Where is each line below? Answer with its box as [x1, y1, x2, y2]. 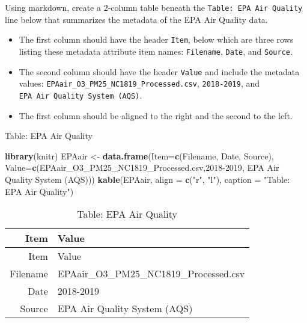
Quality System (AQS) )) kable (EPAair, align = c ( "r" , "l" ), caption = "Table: [5, 173, 290, 185]
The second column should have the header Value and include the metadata [19, 65, 300, 78]
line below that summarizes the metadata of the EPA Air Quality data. [5, 13, 268, 25]
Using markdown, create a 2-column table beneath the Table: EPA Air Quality [5, 1, 303, 13]
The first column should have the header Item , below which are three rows [19, 33, 294, 46]
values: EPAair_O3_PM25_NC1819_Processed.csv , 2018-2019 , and [19, 77, 260, 90]
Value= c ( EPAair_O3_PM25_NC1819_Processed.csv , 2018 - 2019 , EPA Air [5, 161, 279, 174]
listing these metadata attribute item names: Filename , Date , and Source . [19, 45, 293, 57]
